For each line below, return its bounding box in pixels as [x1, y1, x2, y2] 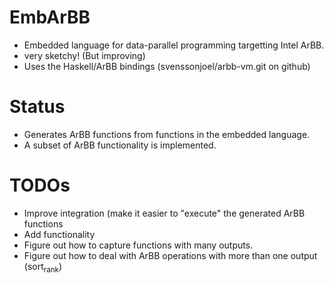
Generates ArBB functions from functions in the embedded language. [23, 128, 311, 140]
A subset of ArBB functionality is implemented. [23, 139, 217, 151]
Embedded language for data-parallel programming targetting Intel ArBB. [23, 39, 325, 51]
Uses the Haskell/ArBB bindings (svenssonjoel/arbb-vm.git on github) [23, 60, 311, 72]
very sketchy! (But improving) [23, 49, 146, 61]
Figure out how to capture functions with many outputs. [23, 239, 254, 251]
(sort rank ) [23, 260, 63, 275]
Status [9, 96, 66, 118]
